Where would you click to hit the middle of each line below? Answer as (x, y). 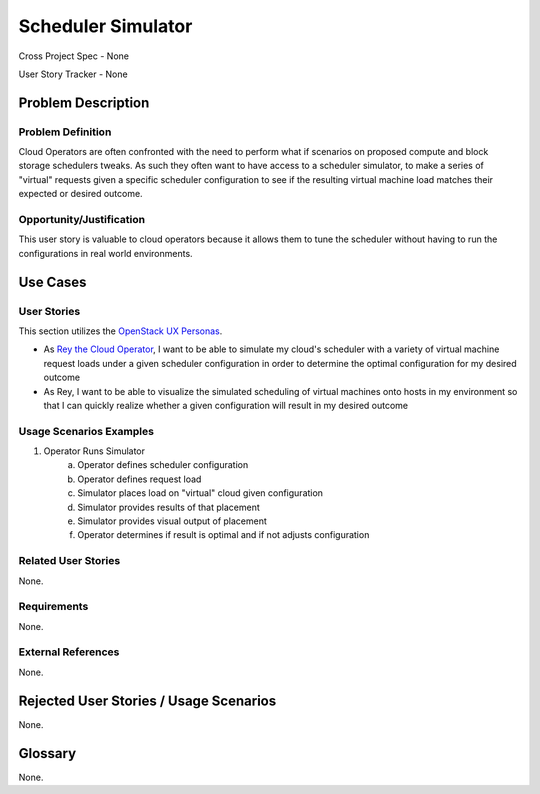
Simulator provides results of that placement (168, 507)
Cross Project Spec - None (74, 56)
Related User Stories (69, 561)
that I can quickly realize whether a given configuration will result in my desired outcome (226, 405)
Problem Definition (65, 132)
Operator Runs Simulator (94, 451)
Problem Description (84, 102)
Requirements (53, 607)
